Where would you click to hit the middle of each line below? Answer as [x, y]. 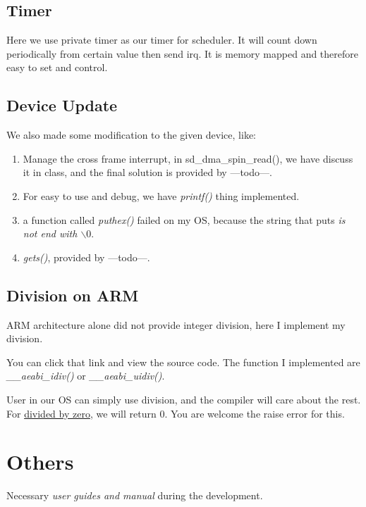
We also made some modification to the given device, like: [132, 135]
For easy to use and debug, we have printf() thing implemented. [161, 195]
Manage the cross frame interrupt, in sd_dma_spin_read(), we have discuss [188, 158]
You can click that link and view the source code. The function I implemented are [183, 362]
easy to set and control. [57, 67]
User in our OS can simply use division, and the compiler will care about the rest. [184, 399]
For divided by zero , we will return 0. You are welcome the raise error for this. [176, 413]
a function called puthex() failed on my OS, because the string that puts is [184, 219]
